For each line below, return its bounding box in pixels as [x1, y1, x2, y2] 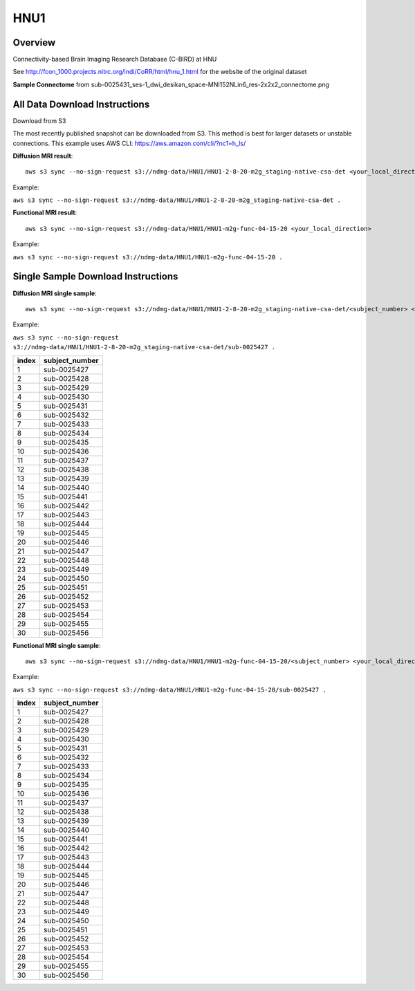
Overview [12, 37, 56, 48]
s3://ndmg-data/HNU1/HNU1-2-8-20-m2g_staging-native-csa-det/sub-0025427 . [12, 343, 276, 351]
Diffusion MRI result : [12, 151, 73, 160]
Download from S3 [12, 116, 66, 124]
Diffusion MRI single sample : [12, 289, 97, 297]
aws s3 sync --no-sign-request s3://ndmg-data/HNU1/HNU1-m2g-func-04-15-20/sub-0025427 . [12, 685, 326, 694]
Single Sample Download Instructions [12, 270, 178, 283]
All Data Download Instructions [12, 98, 150, 110]
